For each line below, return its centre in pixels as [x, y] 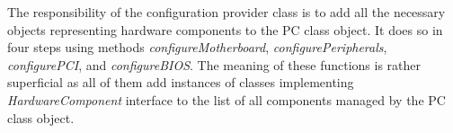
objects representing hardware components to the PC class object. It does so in [225, 29]
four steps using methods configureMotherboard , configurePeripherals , [197, 47]
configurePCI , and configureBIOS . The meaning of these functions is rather [214, 64]
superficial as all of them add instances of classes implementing [181, 82]
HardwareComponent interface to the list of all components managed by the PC [226, 99]
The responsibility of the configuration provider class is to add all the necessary [226, 12]
